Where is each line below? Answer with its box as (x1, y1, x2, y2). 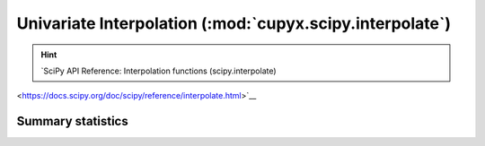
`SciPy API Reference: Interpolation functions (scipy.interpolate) (40, 65, 278, 76)
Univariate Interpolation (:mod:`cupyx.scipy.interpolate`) (16, 13, 452, 33)
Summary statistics (16, 114, 129, 129)
